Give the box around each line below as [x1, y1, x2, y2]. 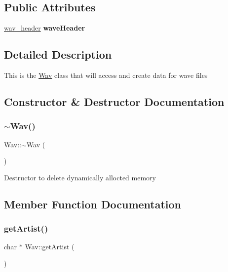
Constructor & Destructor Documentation [4, 94, 225, 109]
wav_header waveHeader [4, 23, 85, 33]
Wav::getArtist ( [25, 241, 75, 252]
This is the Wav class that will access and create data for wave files [4, 70, 208, 80]
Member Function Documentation [4, 196, 182, 211]
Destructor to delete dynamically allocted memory [4, 172, 156, 182]
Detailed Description [4, 47, 112, 62]
